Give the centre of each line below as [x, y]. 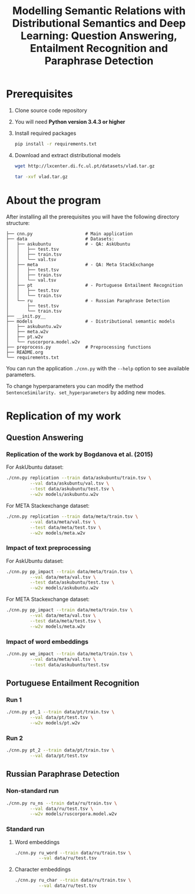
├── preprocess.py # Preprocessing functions [79, 347]
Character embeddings [43, 869]
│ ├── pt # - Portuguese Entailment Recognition [95, 285]
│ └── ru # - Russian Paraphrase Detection [88, 301]
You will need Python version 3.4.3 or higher [70, 121]
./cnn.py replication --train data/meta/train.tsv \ [72, 516]
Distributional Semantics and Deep [99, 23]
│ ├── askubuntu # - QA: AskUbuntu [68, 244]
